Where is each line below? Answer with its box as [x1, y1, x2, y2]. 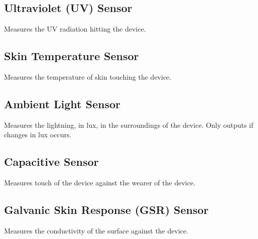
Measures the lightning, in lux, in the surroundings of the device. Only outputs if [4, 119, 253, 130]
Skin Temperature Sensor [4, 48, 139, 64]
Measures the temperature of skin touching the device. [4, 72, 172, 82]
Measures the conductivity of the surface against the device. [4, 225, 189, 235]
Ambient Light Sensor [4, 96, 121, 111]
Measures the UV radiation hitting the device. [4, 24, 146, 34]
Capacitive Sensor [4, 154, 99, 169]
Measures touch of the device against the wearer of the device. [4, 177, 196, 188]
